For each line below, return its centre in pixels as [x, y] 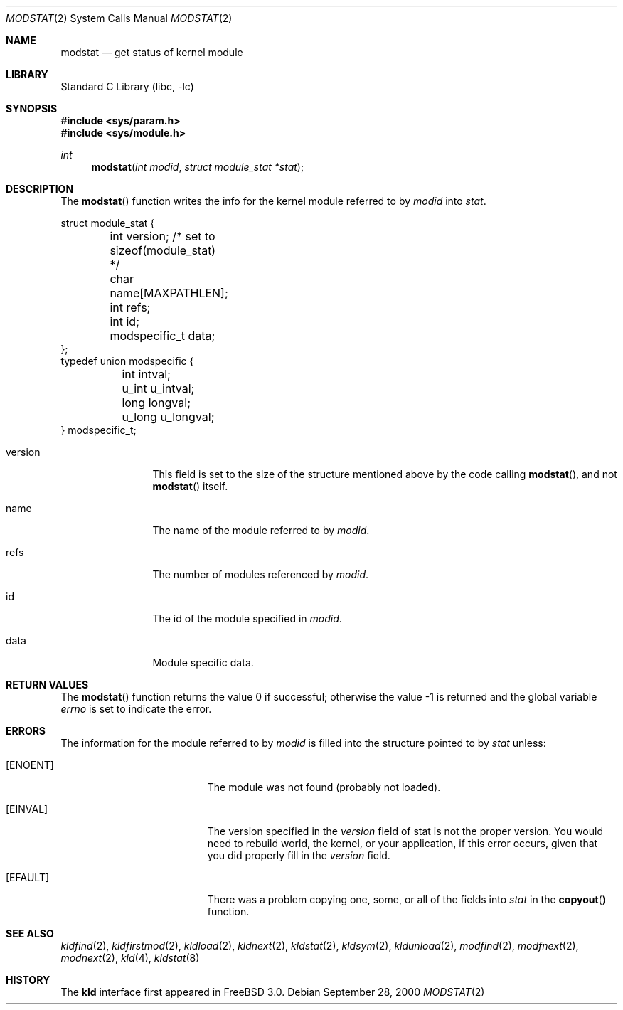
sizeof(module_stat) [163, 250]
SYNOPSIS [32, 108]
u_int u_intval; [158, 388]
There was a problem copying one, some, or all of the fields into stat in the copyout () [406, 899]
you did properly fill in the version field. [299, 855]
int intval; [146, 374]
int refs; [130, 307]
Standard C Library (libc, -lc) [127, 86]
